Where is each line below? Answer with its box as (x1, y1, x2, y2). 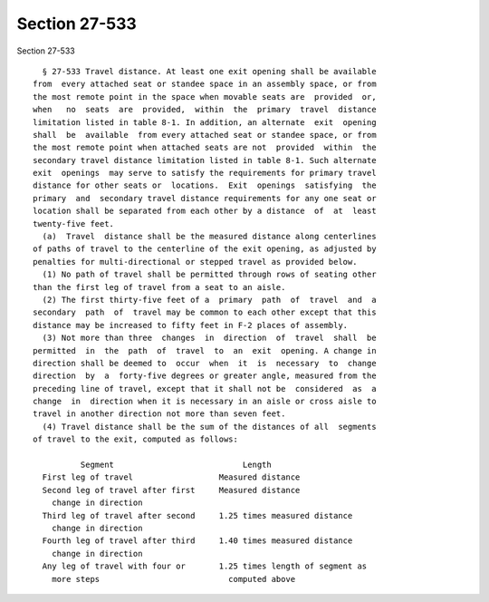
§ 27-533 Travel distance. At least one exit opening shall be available (42, 66, 377, 76)
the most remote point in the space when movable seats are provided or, (33, 92, 377, 102)
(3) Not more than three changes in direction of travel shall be (42, 333, 377, 344)
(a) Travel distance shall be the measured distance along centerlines (42, 231, 377, 242)
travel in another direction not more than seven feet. (33, 409, 286, 419)
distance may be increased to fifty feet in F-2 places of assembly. (33, 320, 349, 330)
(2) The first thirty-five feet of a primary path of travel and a (42, 295, 377, 305)
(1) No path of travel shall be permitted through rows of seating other (42, 269, 377, 280)
